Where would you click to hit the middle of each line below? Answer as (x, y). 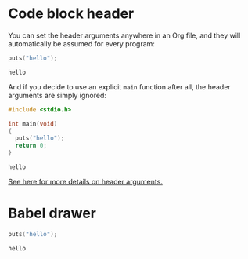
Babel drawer (52, 213)
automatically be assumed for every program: (81, 43)
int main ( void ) (33, 124)
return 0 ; (31, 146)
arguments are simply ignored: (58, 95)
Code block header (71, 14)
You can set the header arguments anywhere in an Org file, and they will (124, 35)
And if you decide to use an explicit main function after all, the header (119, 86)
